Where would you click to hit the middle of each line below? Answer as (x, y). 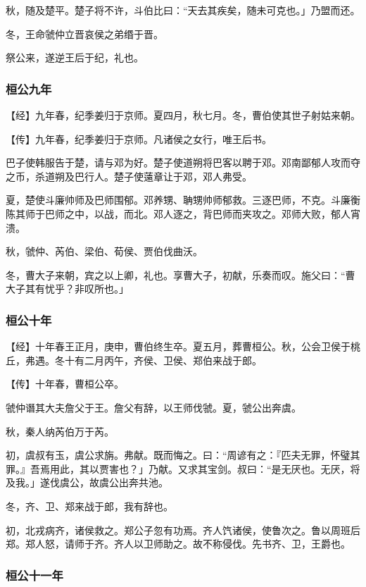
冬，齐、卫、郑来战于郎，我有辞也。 (89, 506)
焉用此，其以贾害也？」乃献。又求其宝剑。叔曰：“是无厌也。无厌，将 (200, 468)
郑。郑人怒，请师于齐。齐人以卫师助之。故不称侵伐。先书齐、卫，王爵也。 (178, 544)
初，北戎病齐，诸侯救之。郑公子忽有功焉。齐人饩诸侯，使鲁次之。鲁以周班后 (183, 530)
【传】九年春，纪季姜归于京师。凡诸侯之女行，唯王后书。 (139, 138)
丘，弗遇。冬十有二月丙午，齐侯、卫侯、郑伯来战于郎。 (134, 360)
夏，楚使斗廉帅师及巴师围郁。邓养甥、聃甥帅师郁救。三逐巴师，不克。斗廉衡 (183, 200)
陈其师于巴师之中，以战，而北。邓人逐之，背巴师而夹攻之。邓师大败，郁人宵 (183, 213)
